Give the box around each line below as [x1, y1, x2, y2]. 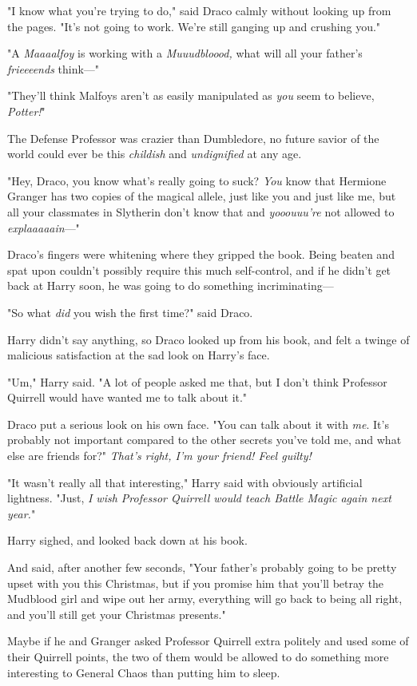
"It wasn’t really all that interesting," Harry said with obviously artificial [7, 474, 363, 490]
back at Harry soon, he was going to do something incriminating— [7, 277, 334, 294]
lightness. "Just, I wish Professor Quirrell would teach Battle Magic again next [7, 490, 391, 506]
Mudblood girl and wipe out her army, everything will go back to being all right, [7, 590, 403, 607]
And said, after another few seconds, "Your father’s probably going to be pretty [7, 559, 397, 576]
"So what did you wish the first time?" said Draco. [7, 303, 253, 320]
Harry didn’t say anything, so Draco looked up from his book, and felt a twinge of [7, 331, 410, 347]
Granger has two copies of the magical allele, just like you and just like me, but [7, 188, 396, 204]
